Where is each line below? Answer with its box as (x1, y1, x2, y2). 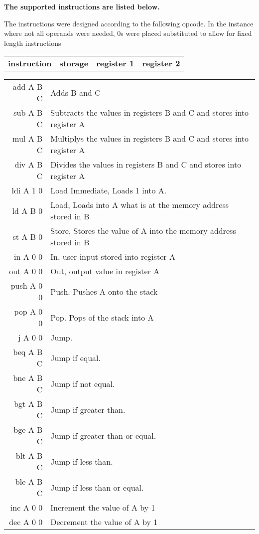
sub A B (13, 107, 43, 119)
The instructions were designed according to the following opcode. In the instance (4, 18, 254, 28)
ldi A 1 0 (11, 184, 43, 196)
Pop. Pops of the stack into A (50, 311, 154, 323)
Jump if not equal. (50, 377, 115, 389)
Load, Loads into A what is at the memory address (50, 199, 229, 211)
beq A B (13, 346, 43, 358)
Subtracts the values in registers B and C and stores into (50, 107, 249, 119)
